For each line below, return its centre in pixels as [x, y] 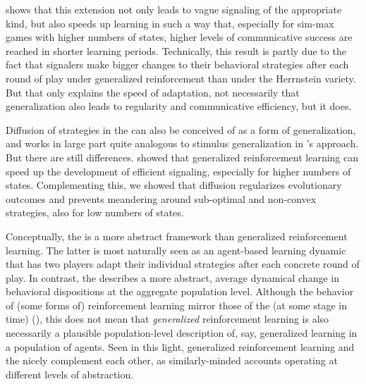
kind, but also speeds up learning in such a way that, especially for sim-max [170, 23]
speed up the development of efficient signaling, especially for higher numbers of [178, 171]
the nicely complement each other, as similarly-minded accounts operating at [172, 360]
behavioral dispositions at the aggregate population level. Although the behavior [180, 291]
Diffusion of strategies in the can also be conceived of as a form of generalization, [181, 129]
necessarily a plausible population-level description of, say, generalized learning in [182, 333]
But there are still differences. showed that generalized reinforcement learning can [182, 157]
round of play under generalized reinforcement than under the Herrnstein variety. [181, 78]
